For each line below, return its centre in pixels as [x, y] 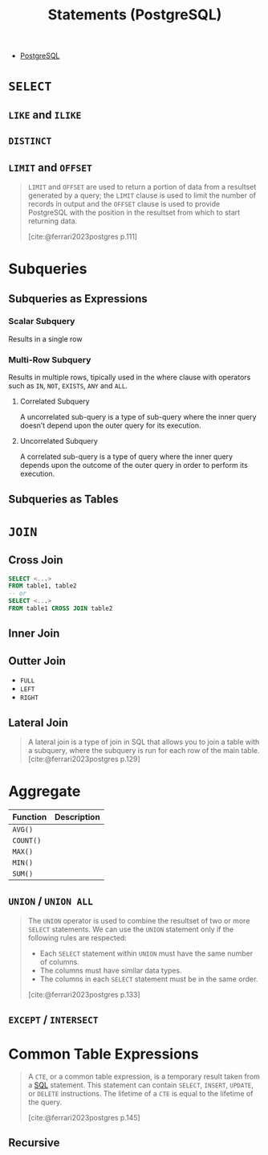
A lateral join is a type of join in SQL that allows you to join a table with [144, 742]
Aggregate [45, 791]
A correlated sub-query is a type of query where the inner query [126, 457]
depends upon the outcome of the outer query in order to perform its [134, 465]
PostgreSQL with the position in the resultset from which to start [134, 212]
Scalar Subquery [42, 322]
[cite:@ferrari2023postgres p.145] [84, 1118]
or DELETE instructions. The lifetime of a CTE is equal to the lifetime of [140, 1094]
